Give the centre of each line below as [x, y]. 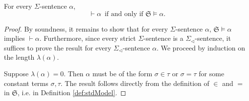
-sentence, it [213, 38]
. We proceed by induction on [201, 47]
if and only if [124, 14]
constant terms [26, 83]
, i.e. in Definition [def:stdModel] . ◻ [72, 93]
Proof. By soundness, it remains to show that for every [86, 28]
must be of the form [122, 73]
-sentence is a [163, 38]
